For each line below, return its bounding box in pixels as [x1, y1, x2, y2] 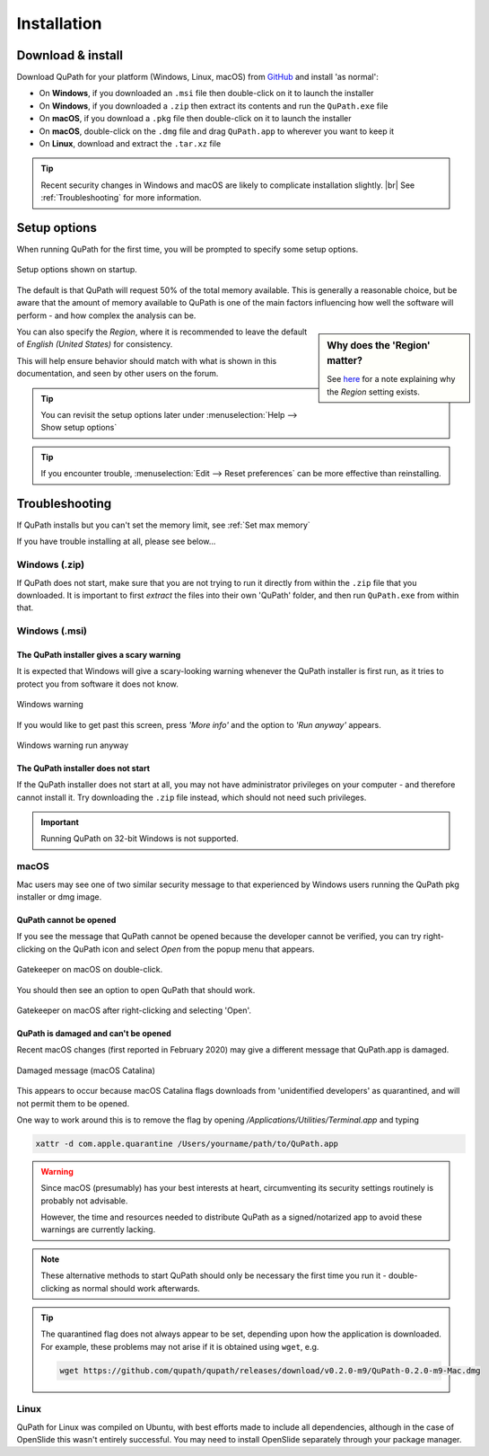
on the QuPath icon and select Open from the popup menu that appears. [47, 944, 315, 954]
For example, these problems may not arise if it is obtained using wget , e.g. [40, 1341, 319, 1352]
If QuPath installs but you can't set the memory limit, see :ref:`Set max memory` [16, 519, 311, 530]
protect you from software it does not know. [16, 679, 179, 689]
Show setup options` [40, 422, 118, 433]
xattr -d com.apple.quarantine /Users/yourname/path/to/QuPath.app [35, 1138, 339, 1149]
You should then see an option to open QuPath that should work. [16, 984, 256, 995]
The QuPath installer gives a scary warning [16, 649, 181, 660]
